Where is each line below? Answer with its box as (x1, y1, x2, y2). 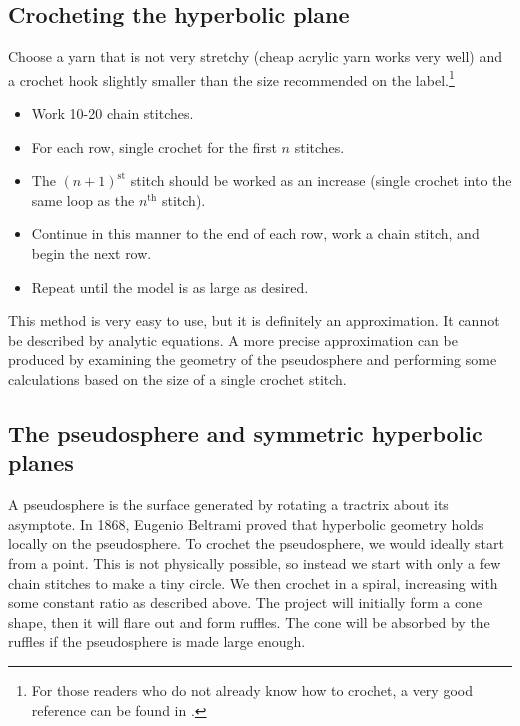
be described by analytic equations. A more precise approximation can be (8, 329, 458, 350)
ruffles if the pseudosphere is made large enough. (8, 631, 306, 652)
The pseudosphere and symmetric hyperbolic (8, 417, 483, 448)
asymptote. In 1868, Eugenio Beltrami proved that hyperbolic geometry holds (8, 513, 484, 534)
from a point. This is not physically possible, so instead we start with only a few (8, 552, 501, 573)
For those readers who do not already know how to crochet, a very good (31, 679, 473, 700)
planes (8, 447, 74, 478)
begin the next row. (31, 243, 152, 264)
